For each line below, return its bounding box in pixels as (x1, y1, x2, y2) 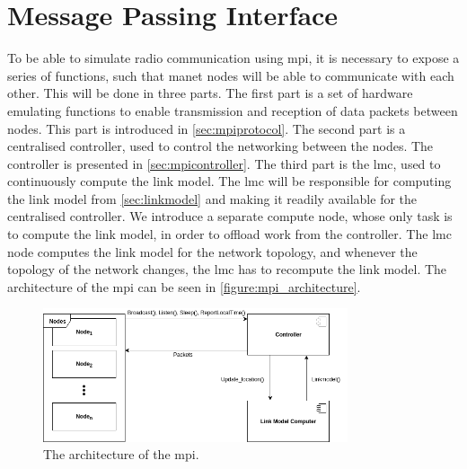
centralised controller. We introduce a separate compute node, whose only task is (7, 207, 453, 226)
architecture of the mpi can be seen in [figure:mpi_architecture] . (7, 277, 361, 296)
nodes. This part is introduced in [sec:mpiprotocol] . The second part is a (7, 119, 406, 137)
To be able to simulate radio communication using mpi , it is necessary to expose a (7, 49, 460, 67)
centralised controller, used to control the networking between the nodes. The (7, 137, 434, 155)
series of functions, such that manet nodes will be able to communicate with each (7, 66, 454, 84)
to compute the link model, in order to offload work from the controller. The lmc (7, 225, 452, 243)
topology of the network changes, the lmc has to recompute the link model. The (7, 260, 447, 279)
